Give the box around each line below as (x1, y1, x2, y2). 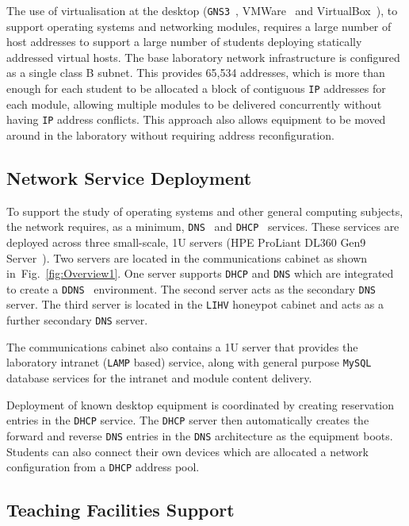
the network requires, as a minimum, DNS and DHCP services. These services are (6, 218, 399, 235)
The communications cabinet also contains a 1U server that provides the (6, 338, 358, 355)
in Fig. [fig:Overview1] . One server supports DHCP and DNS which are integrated (6, 265, 394, 282)
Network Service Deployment (6, 165, 252, 190)
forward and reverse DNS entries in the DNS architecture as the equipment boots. (6, 427, 393, 443)
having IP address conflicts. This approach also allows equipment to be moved (6, 111, 386, 128)
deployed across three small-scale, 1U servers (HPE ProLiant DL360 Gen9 (6, 233, 366, 250)
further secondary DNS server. (6, 312, 148, 328)
